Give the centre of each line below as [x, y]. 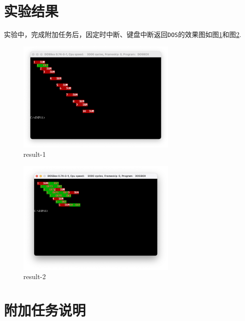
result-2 [35, 276]
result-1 [35, 154]
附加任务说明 [45, 310]
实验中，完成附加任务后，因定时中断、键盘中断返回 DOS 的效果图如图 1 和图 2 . [123, 34]
